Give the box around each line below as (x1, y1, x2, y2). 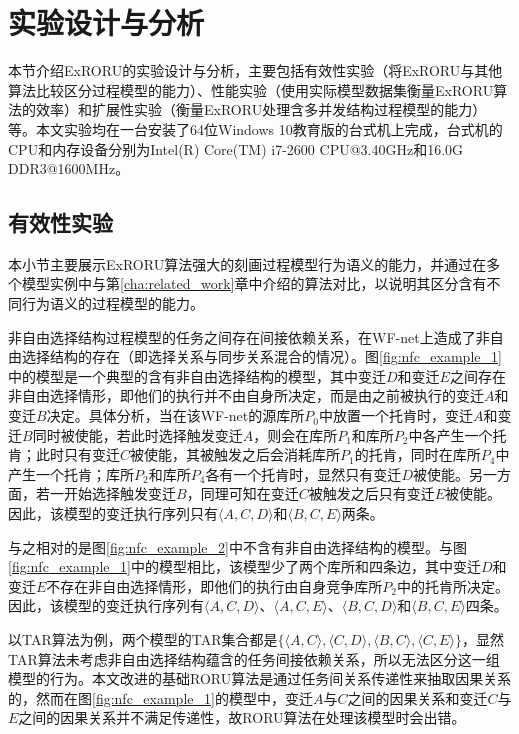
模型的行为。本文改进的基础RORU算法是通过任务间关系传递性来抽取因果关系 (8, 668, 512, 689)
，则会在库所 (253, 424, 338, 445)
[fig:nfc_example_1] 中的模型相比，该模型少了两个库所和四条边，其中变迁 (8, 556, 481, 577)
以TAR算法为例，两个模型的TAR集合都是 (8, 628, 278, 649)
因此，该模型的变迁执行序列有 (8, 595, 204, 616)
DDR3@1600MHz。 (8, 158, 130, 179)
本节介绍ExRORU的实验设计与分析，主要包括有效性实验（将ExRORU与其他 (8, 60, 503, 81)
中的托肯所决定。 (397, 575, 510, 596)
